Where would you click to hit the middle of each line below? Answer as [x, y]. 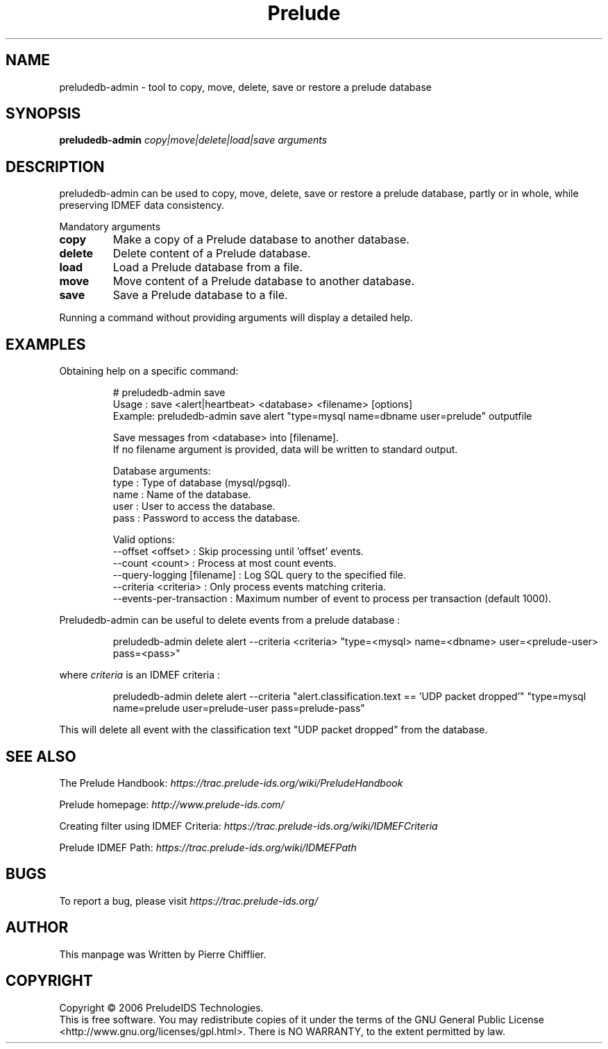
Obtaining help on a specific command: [149, 371]
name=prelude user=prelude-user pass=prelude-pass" [239, 708]
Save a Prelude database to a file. [200, 295]
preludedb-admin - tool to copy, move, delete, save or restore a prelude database [245, 87]
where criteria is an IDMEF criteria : [140, 675]
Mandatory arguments [110, 227]
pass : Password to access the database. [206, 518]
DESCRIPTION [55, 167]
